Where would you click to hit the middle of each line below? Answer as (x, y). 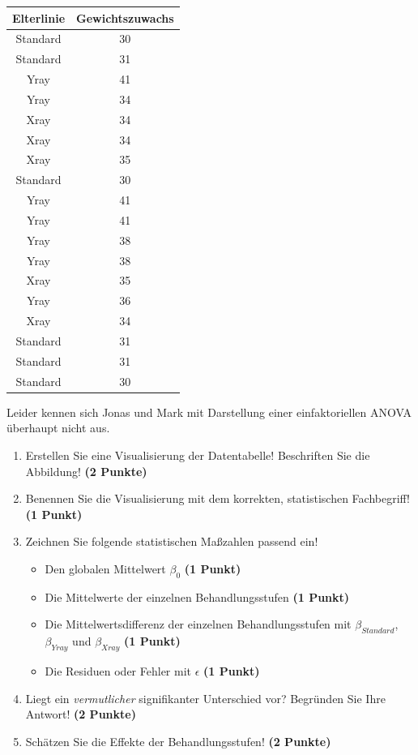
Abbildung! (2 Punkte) (86, 471)
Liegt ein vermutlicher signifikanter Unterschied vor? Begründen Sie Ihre (205, 698)
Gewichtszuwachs (125, 17)
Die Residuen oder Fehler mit (118, 670)
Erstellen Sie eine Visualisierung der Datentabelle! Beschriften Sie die (198, 455)
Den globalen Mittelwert (105, 568)
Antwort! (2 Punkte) (81, 714)
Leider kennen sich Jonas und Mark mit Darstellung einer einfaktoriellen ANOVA (209, 412)
